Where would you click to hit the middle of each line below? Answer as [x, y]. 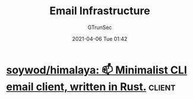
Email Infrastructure [100, 11]
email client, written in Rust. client [91, 87]
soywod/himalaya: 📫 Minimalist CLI [96, 70]
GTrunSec [100, 27]
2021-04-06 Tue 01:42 [100, 39]
